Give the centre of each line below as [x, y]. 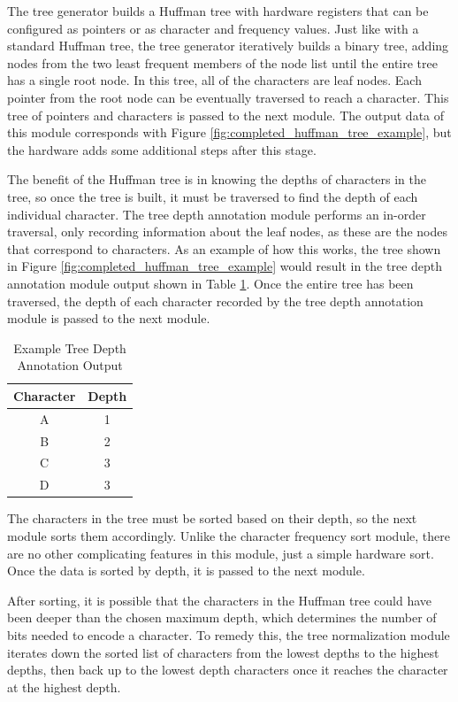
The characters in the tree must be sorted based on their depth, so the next [212, 518]
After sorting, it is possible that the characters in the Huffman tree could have [220, 600]
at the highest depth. [64, 687]
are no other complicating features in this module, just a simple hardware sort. [221, 553]
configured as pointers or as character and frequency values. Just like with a [213, 28]
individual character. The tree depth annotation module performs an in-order [217, 214]
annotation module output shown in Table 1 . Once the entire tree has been [210, 283]
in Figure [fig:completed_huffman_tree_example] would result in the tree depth [225, 266]
